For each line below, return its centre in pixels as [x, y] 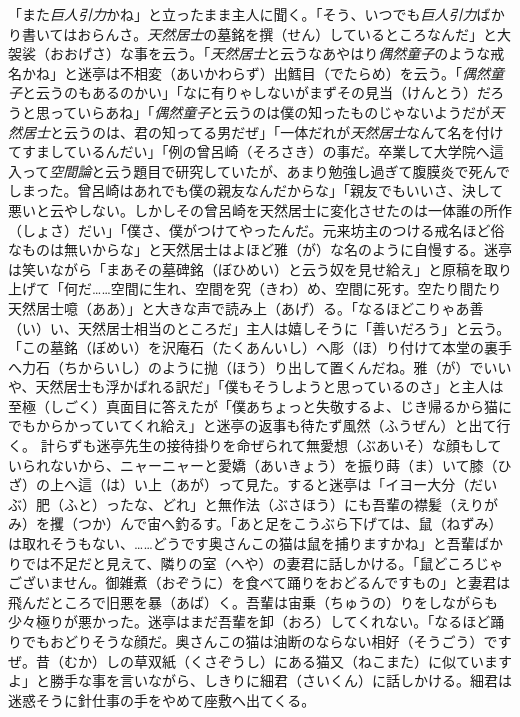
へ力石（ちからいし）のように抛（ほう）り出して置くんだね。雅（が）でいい [260, 366]
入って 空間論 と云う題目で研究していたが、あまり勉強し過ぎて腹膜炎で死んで [259, 170]
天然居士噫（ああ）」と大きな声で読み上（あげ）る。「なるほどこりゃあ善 [246, 307]
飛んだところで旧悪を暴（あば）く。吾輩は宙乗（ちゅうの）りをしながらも [253, 601]
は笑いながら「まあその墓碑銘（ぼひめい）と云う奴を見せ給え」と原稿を [246, 268]
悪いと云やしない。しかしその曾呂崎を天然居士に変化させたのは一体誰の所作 [260, 209]
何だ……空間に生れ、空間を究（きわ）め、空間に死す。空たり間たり [282, 288]
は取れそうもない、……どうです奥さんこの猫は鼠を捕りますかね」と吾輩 [241, 543]
